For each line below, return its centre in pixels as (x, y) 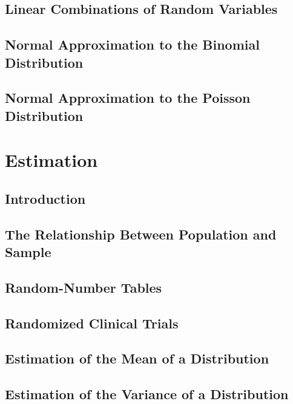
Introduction (45, 198)
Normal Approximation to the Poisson (128, 98)
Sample (28, 252)
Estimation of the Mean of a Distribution (137, 358)
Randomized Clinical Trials (92, 323)
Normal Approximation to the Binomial (132, 44)
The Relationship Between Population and (141, 234)
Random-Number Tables (84, 287)
